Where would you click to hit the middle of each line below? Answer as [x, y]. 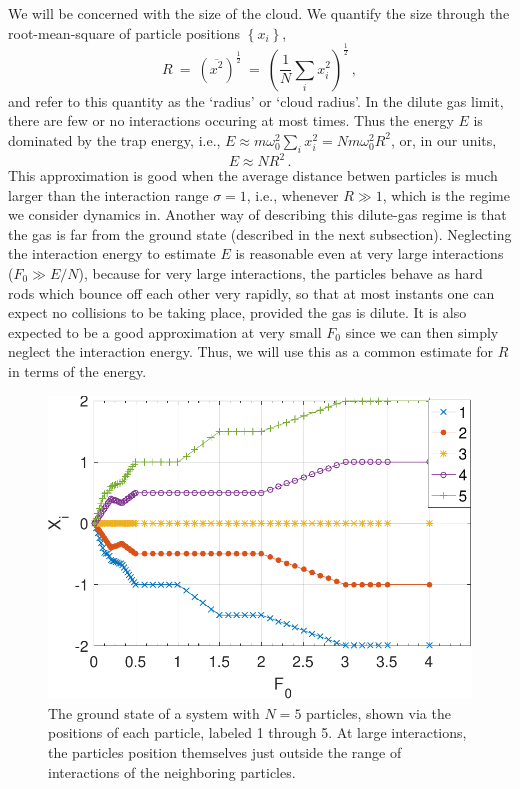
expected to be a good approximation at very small [165, 331]
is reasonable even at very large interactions [369, 253]
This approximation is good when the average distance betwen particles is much [253, 175]
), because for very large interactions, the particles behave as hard [280, 273]
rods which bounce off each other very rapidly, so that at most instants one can [251, 292]
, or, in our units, [444, 139]
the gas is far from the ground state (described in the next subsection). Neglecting [260, 233]
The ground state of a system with [154, 712]
